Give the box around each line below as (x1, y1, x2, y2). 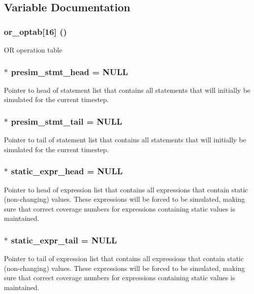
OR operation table (4, 45, 62, 54)
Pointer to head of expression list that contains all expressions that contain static (4, 184, 248, 194)
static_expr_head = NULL (11, 165, 123, 177)
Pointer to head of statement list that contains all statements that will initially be (4, 84, 251, 95)
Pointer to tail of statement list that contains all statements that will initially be (4, 134, 246, 145)
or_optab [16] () (4, 25, 67, 37)
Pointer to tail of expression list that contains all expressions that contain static (4, 253, 244, 264)
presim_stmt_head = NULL (11, 65, 128, 78)
